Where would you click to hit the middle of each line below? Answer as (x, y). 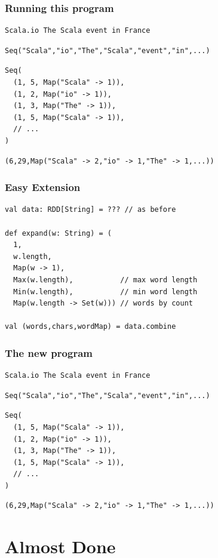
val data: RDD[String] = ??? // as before (90, 210)
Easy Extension (43, 187)
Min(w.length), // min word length (105, 292)
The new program (49, 352)
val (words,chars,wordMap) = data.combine (90, 327)
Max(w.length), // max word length (105, 280)
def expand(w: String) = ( (58, 233)
